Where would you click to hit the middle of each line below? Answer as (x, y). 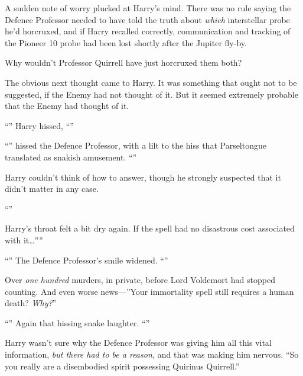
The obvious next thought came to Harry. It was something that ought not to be (151, 82)
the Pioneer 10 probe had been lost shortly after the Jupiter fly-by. (126, 42)
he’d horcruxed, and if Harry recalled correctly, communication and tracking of (148, 31)
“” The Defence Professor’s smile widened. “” (87, 260)
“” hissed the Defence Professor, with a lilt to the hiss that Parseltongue (136, 145)
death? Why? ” (31, 303)
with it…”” (24, 240)
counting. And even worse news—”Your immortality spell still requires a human (149, 291)
